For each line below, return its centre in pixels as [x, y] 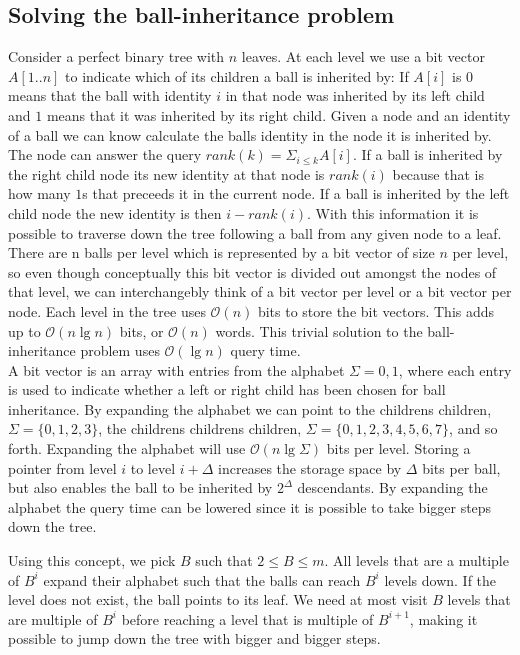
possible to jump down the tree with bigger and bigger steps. [194, 638]
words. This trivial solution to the [319, 330]
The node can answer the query [105, 154]
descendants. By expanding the [392, 487]
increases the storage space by [310, 467]
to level [153, 467]
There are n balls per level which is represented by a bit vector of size [221, 252]
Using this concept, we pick [92, 560]
